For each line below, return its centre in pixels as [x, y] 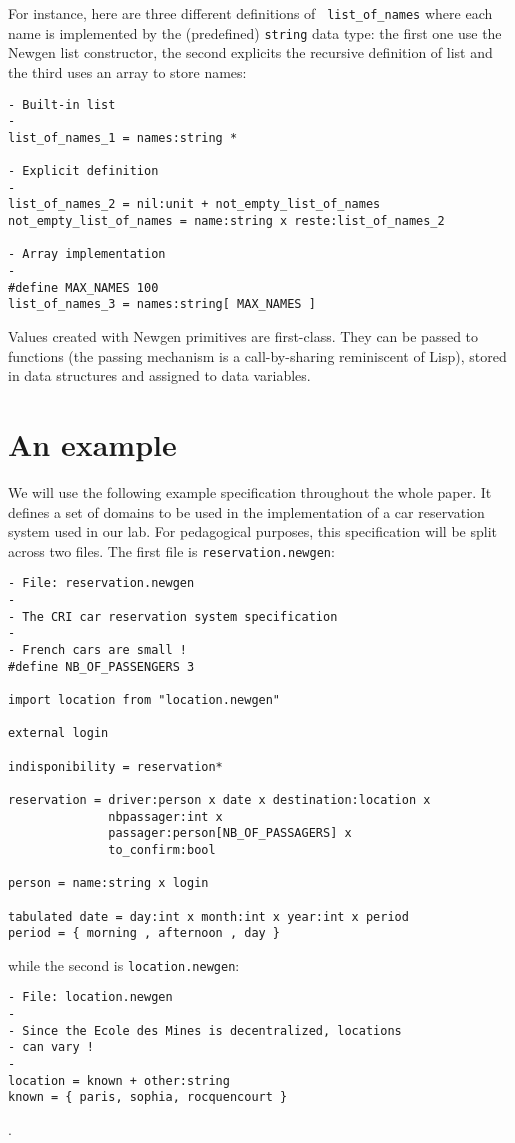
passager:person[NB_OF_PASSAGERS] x [230, 833]
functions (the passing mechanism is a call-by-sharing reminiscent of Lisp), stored [257, 355]
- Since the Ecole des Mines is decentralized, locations [205, 1030]
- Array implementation [87, 254]
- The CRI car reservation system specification [173, 616]
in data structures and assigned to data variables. [159, 375]
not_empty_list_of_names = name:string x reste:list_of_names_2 [226, 221]
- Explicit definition [83, 171]
